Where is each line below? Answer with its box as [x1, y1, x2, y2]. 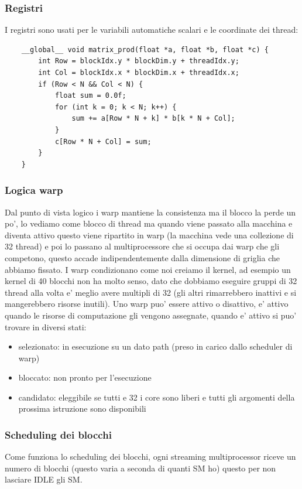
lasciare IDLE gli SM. [5, 473, 83, 485]
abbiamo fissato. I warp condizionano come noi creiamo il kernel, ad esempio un [5, 263, 291, 275]
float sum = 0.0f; [54, 91, 126, 100]
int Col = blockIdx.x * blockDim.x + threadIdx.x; [38, 69, 239, 77]
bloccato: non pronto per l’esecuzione [18, 371, 152, 384]
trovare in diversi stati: [5, 320, 87, 333]
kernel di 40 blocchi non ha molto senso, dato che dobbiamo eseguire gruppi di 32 [5, 275, 297, 287]
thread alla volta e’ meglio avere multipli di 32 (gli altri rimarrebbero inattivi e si [5, 286, 297, 298]
